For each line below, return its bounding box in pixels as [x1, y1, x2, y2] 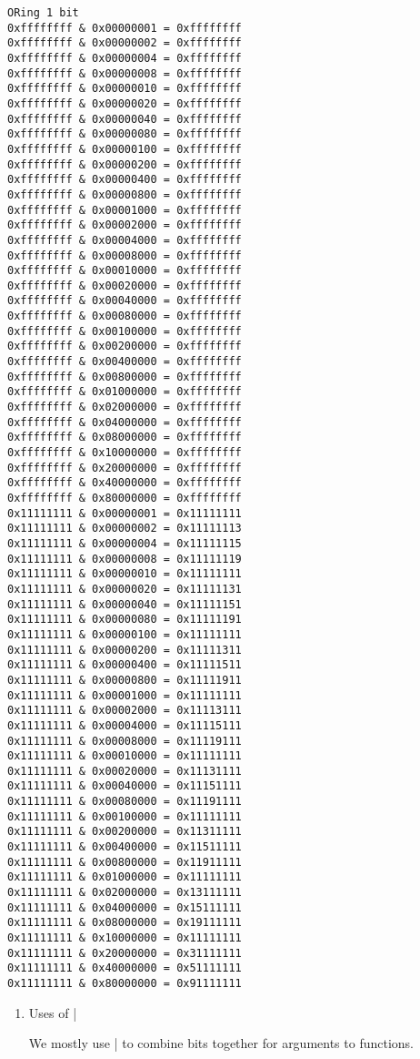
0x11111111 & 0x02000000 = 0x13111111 [7, 886, 242, 900]
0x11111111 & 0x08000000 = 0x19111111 [7, 916, 242, 930]
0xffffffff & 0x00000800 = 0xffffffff [7, 188, 242, 201]
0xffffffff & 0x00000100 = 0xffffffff [7, 142, 242, 156]
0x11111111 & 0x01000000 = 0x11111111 [7, 871, 242, 884]
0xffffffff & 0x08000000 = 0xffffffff [7, 431, 242, 444]
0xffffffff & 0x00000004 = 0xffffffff [7, 51, 242, 65]
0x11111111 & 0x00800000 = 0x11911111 [7, 855, 242, 869]
